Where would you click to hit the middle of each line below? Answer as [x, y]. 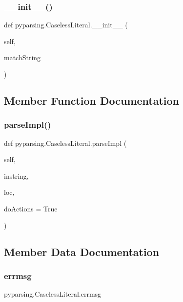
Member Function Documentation [92, 100]
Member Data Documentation [82, 251]
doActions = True [31, 208]
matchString [22, 58]
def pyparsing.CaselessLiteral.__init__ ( [66, 25]
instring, [16, 175]
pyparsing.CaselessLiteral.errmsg [53, 294]
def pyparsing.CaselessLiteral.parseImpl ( [65, 143]
